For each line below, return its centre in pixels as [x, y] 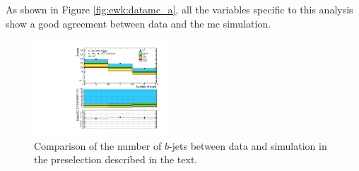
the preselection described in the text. [116, 159]
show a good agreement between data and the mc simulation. [139, 23]
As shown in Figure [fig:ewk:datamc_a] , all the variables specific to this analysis [179, 9]
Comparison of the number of [98, 145]
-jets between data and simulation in [248, 145]
